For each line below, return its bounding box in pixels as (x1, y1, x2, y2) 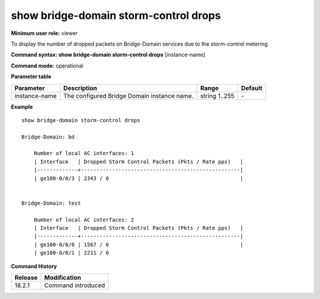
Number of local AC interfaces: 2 (33, 216, 135, 223)
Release (14, 273, 38, 281)
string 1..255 (200, 92, 235, 100)
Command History (11, 262, 57, 269)
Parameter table (11, 73, 52, 80)
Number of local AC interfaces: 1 (33, 150, 135, 157)
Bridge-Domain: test (21, 200, 81, 207)
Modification (44, 273, 81, 281)
